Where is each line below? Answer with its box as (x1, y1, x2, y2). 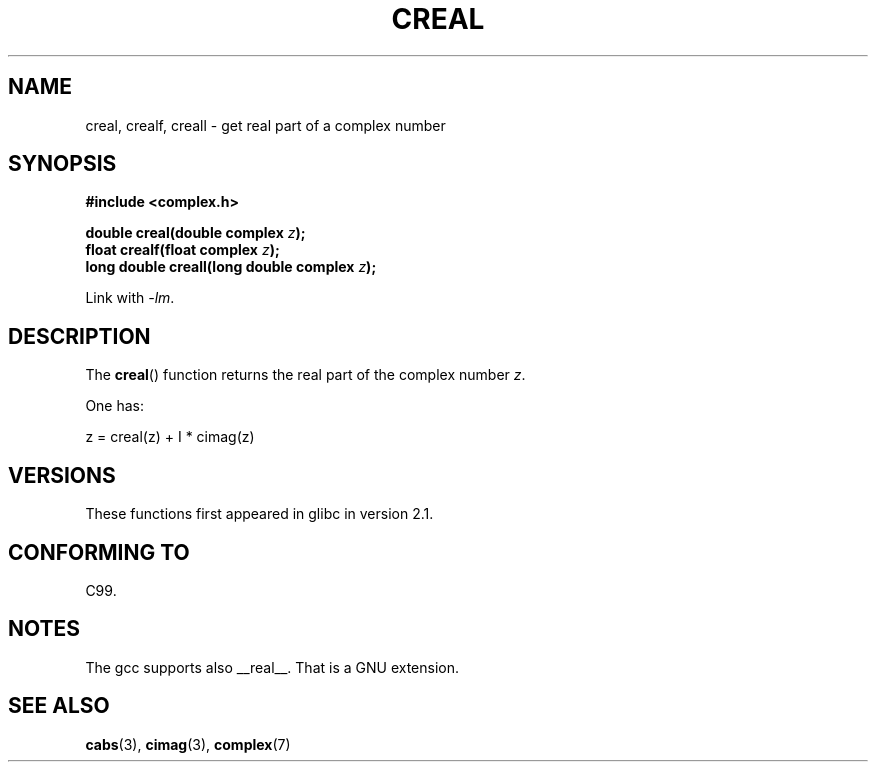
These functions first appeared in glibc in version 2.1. (85, 505, 434, 523)
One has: (85, 397, 145, 415)
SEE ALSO (8, 693, 110, 719)
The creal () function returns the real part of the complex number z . (85, 366, 526, 384)
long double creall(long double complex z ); (85, 258, 377, 276)
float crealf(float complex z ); (85, 241, 280, 259)
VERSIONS (8, 462, 116, 488)
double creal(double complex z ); (85, 224, 306, 242)
